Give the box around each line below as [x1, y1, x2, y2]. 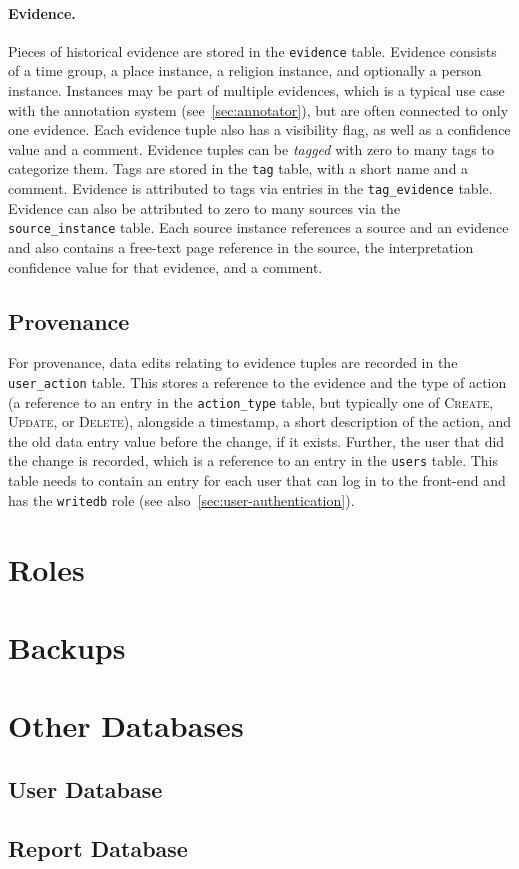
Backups [8, 626, 126, 667]
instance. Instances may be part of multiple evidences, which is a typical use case [8, 80, 505, 101]
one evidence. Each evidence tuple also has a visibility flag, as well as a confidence [8, 119, 511, 140]
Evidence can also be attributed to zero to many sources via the [8, 197, 401, 218]
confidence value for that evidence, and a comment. [8, 256, 323, 277]
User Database [8, 773, 163, 804]
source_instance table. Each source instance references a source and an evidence [8, 217, 509, 238]
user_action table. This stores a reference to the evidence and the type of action [8, 371, 507, 392]
